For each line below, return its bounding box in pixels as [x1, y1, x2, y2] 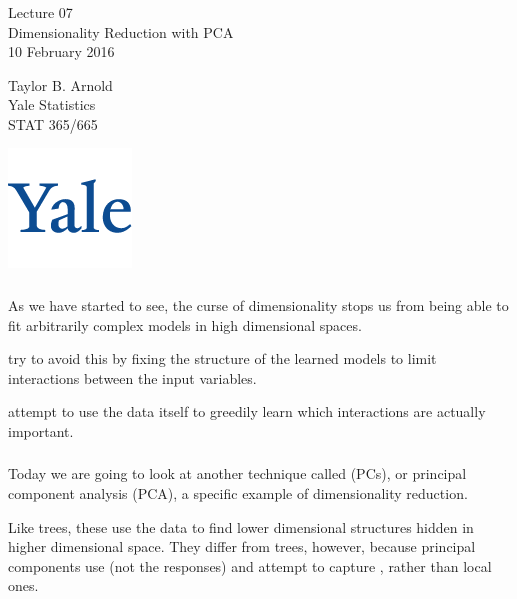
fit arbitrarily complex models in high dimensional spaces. [8, 314, 362, 335]
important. [8, 420, 74, 441]
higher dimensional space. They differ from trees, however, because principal [8, 536, 476, 557]
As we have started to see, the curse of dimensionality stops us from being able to [8, 295, 509, 315]
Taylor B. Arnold [8, 74, 113, 95]
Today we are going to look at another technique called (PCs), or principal [8, 463, 467, 484]
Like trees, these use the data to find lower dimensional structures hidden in [8, 516, 474, 537]
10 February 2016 [8, 41, 115, 62]
